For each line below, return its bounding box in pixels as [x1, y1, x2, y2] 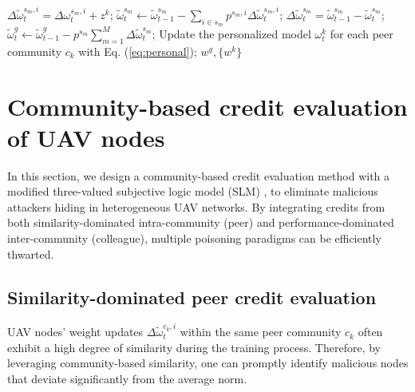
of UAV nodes [7, 121, 165, 153]
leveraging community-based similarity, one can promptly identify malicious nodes [7, 354, 409, 371]
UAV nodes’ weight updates [7, 323, 144, 340]
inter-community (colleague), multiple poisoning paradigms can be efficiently [7, 230, 381, 246]
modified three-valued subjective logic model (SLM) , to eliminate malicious [7, 183, 378, 200]
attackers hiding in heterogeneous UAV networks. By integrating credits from [7, 198, 385, 215]
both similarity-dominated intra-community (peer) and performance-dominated [7, 214, 394, 231]
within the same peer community [180, 323, 342, 340]
